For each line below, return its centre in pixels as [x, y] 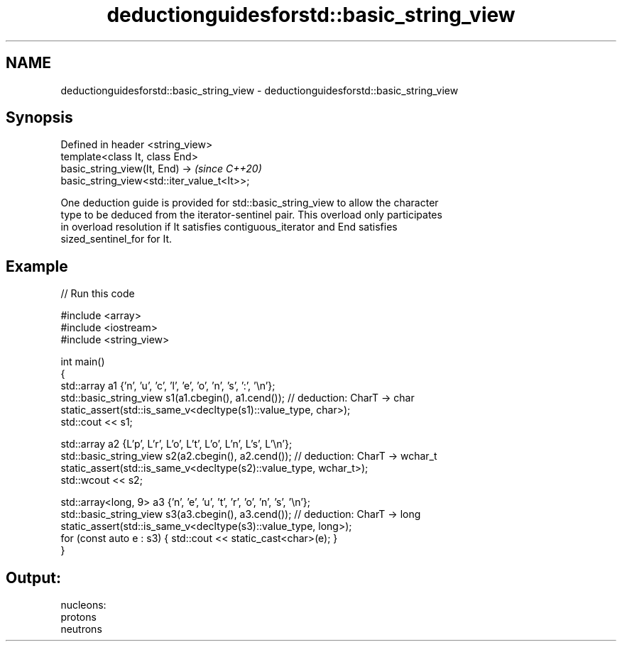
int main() [83, 362]
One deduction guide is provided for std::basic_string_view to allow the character [250, 203]
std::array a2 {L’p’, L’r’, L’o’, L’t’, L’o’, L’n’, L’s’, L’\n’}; [176, 444]
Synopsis [39, 118]
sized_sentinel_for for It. [116, 239]
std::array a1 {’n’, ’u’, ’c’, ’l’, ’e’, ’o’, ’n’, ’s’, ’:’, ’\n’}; [168, 386]
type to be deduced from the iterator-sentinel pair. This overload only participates [251, 215]
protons [78, 617]
